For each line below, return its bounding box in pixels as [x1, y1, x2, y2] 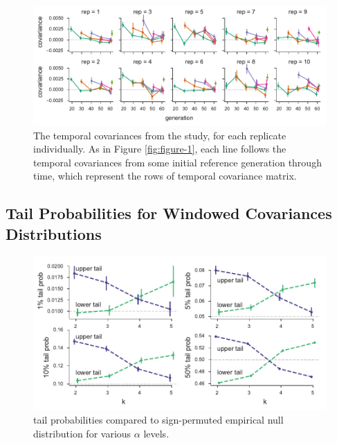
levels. [143, 426, 170, 441]
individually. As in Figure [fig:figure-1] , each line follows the [33, 141, 286, 156]
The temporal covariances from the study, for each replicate [33, 128, 286, 142]
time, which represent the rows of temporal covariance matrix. [33, 168, 297, 183]
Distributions [6, 223, 102, 244]
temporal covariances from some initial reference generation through [33, 155, 322, 169]
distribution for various [33, 426, 131, 441]
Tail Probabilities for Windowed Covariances [6, 202, 332, 224]
